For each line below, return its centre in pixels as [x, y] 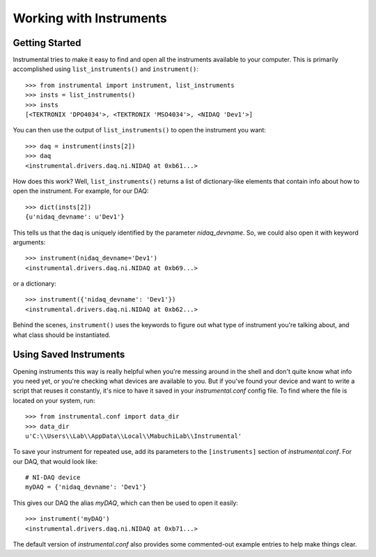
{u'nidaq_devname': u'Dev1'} [75, 217]
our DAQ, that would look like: [55, 461]
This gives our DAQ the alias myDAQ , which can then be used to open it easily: [125, 503]
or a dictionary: [35, 284]
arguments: [29, 242]
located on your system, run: [54, 400]
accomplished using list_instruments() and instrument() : [105, 69]
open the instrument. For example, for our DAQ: [81, 191]
